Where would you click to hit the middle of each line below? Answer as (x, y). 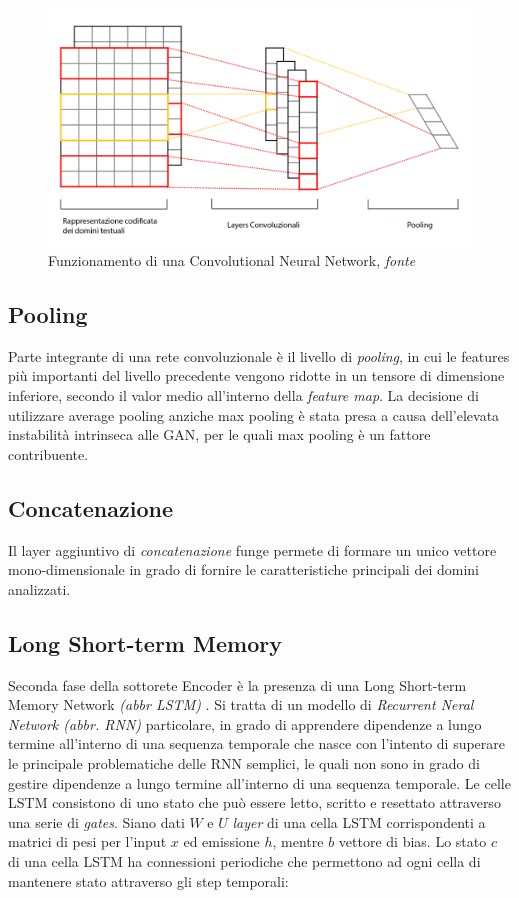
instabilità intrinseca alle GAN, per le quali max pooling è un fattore (219, 434)
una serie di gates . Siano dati (96, 821)
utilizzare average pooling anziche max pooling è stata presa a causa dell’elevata (254, 414)
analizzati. (39, 588)
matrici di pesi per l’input (87, 841)
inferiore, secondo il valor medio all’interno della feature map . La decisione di (243, 395)
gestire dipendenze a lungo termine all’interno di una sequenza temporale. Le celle (259, 782)
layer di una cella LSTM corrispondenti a (359, 821)
